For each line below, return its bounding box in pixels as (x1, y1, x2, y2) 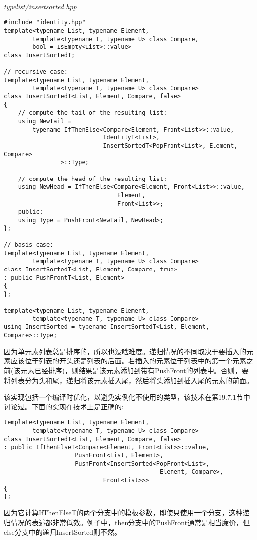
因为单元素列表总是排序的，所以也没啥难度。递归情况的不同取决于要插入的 (4, 346, 246, 356)
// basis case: (4, 241, 54, 248)
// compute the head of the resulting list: (18, 175, 167, 182)
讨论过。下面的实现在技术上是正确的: (4, 401, 124, 411)
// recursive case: (4, 68, 68, 76)
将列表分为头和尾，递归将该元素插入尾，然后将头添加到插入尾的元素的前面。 (4, 375, 253, 385)
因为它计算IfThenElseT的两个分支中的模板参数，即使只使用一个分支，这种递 (4, 507, 250, 517)
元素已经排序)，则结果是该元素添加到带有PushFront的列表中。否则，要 (20, 365, 249, 375)
